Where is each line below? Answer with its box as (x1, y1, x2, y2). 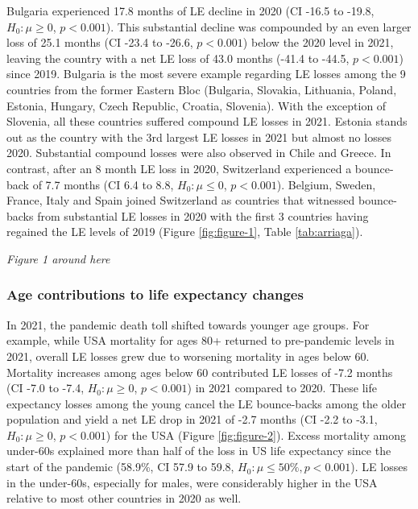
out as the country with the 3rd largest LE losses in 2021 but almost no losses (6, 128, 391, 145)
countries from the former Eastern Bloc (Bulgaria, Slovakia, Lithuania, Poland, (6, 81, 397, 97)
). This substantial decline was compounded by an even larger (106, 18, 412, 35)
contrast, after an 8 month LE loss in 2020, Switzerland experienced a (6, 159, 352, 176)
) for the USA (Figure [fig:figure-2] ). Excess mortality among (106, 426, 406, 443)
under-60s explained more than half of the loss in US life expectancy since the (6, 442, 391, 459)
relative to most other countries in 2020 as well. (6, 490, 242, 507)
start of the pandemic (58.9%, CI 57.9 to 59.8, (6, 458, 234, 475)
